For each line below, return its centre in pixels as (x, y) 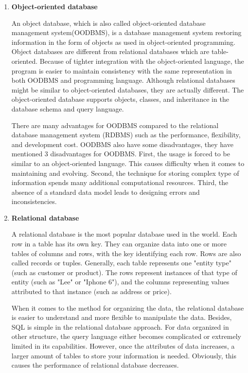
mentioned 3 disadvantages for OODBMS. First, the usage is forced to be (121, 154)
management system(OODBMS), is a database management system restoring (126, 32)
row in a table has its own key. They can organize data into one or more (119, 244)
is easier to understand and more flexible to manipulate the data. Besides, (122, 317)
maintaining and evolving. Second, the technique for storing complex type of (125, 173)
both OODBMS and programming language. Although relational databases (123, 80)
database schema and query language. (68, 108)
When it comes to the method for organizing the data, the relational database (128, 308)
